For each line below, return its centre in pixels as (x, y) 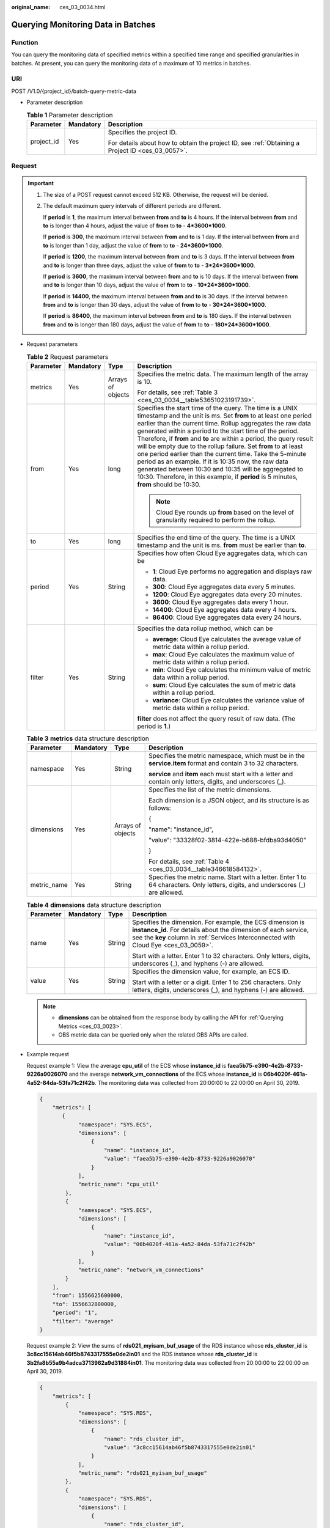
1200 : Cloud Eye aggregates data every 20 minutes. (227, 595)
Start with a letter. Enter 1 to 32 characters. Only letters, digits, (222, 955)
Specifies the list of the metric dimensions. (210, 790)
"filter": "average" (83, 1321)
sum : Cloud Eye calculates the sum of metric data (224, 685)
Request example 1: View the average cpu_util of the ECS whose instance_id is (126, 1065)
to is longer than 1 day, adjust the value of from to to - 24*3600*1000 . (133, 245)
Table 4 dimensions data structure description (94, 905)
